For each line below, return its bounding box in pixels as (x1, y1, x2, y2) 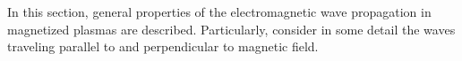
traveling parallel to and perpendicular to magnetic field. (7, 37, 319, 56)
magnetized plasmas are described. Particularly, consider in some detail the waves (7, 19, 456, 38)
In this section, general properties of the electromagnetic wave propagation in (7, 3, 432, 20)
